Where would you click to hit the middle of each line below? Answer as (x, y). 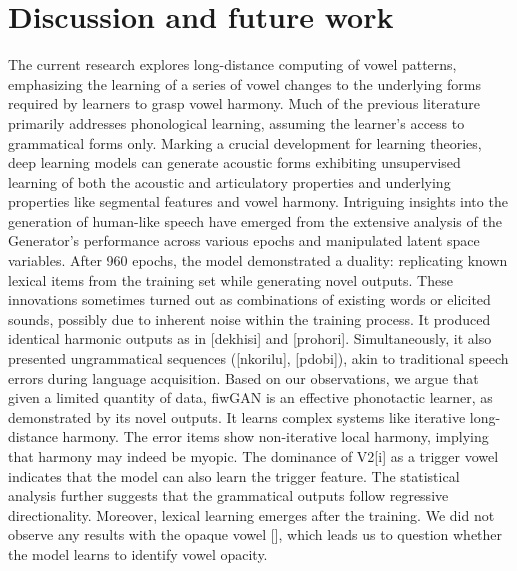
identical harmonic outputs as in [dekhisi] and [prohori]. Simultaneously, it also (250, 338)
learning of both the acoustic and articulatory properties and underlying (229, 181)
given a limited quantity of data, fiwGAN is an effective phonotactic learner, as (250, 397)
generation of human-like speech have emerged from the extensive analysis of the (255, 220)
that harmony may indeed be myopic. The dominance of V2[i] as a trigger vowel (253, 456)
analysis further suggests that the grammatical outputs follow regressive (228, 495)
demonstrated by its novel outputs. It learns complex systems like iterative (237, 416)
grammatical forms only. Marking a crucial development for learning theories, (245, 142)
